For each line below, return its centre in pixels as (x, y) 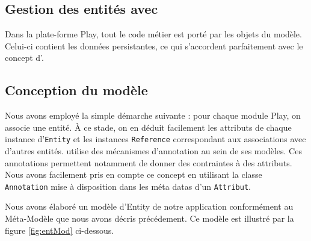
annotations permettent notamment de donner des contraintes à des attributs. (149, 162)
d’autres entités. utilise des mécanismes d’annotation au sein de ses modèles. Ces (153, 151)
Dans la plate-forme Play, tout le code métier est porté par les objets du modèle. (153, 34)
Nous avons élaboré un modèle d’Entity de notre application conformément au (149, 206)
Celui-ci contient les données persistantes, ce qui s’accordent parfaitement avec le (154, 45)
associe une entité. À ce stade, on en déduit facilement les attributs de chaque (148, 127)
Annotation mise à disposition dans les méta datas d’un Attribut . (128, 186)
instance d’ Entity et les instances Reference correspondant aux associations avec (155, 139)
